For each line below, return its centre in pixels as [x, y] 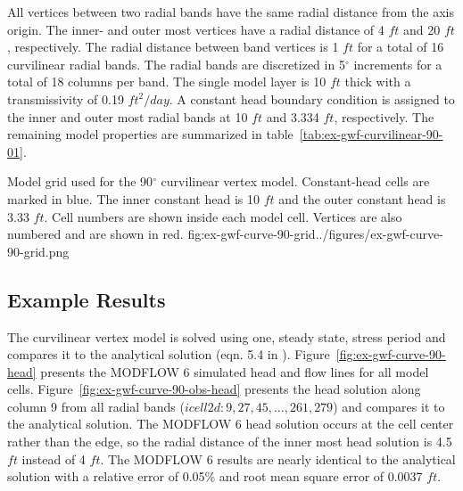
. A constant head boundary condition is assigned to [312, 98]
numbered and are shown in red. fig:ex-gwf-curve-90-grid [161, 234]
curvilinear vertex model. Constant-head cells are [295, 181]
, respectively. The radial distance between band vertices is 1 [173, 47]
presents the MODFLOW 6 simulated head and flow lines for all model [235, 371]
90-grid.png [38, 251]
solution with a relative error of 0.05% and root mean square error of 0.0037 [215, 476]
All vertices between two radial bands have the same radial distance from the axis [231, 12]
